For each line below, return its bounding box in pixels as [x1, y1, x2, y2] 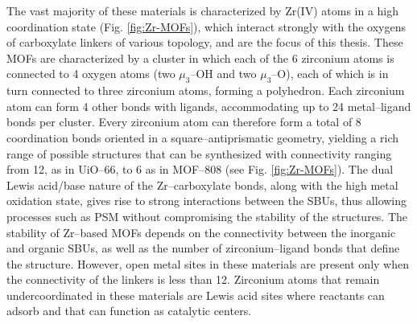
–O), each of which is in [271, 65, 389, 82]
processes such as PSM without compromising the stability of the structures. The [6, 207, 408, 224]
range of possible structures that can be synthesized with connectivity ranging [6, 145, 392, 162]
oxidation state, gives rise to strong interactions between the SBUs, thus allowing [6, 192, 407, 209]
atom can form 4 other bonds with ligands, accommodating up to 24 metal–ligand [6, 97, 411, 114]
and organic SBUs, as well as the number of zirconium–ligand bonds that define [6, 240, 400, 256]
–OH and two [190, 65, 257, 82]
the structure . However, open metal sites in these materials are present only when [6, 255, 409, 272]
